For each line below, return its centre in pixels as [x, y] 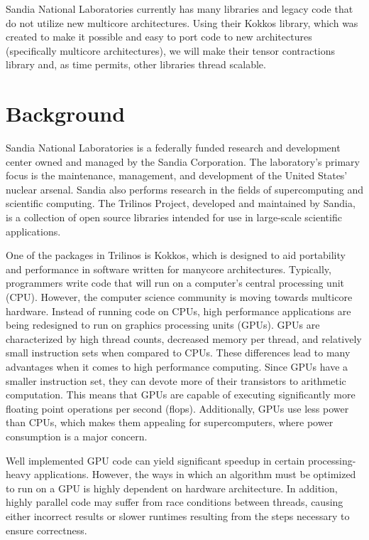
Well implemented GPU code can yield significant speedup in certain [155, 460]
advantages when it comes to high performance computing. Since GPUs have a [177, 366]
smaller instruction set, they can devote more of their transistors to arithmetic [176, 380]
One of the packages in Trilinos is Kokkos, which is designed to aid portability [176, 255]
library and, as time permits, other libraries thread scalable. [136, 64]
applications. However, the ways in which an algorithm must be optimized [195, 474]
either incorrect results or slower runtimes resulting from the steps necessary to [178, 515]
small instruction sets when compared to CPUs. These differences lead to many [178, 353]
